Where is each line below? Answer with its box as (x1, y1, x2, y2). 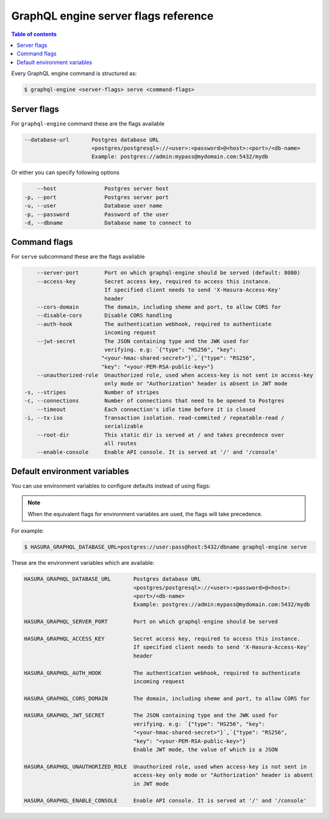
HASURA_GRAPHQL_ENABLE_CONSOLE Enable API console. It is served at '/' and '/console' (24, 797, 307, 804)
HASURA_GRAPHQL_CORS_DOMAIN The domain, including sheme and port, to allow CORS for (24, 695, 310, 702)
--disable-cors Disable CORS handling (37, 312, 172, 319)
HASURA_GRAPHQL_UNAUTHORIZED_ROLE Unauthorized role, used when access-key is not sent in (24, 763, 307, 770)
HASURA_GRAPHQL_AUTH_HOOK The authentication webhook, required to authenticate (24, 669, 301, 676)
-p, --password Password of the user (24, 211, 169, 218)
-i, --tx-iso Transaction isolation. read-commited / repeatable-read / (24, 414, 285, 422)
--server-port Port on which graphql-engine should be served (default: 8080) (37, 269, 301, 277)
